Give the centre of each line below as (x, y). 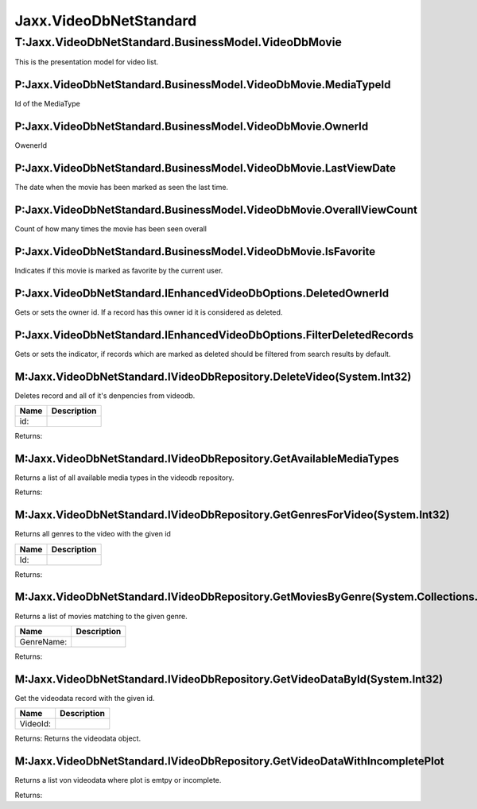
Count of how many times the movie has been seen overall (111, 229)
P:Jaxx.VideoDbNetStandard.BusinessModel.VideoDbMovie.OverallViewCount (216, 209)
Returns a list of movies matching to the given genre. (101, 616)
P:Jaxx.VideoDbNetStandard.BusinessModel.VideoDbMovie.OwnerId (192, 127)
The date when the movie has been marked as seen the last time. (122, 188)
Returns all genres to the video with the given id (93, 534)
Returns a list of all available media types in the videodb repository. (124, 478)
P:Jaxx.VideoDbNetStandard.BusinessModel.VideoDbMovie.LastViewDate (206, 168)
